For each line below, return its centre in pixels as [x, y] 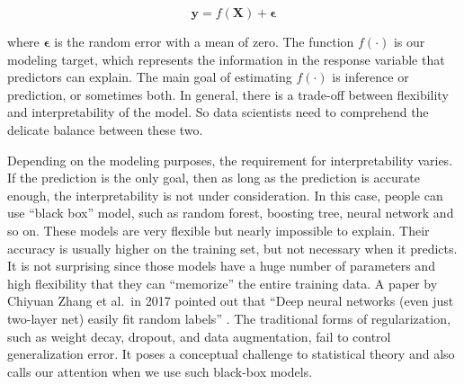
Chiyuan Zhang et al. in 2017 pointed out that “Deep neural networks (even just [231, 301]
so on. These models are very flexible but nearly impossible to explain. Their [219, 230]
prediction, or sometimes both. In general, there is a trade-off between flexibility [228, 94]
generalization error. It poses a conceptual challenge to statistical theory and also [231, 354]
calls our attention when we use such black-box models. [160, 371]
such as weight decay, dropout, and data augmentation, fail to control [199, 336]
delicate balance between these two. [105, 129]
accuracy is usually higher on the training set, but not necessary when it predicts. [232, 248]
